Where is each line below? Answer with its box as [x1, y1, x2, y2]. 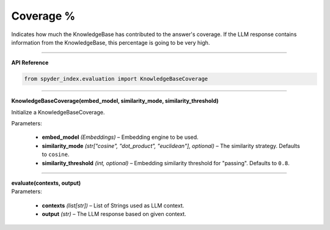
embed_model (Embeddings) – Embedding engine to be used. [42, 133, 199, 141]
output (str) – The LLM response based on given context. [42, 210, 186, 218]
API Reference [11, 59, 49, 67]
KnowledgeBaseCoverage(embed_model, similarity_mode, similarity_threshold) [11, 97, 219, 105]
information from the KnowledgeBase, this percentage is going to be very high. [11, 39, 210, 46]
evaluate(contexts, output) [11, 179, 81, 187]
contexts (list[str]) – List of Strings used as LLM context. [42, 202, 185, 209]
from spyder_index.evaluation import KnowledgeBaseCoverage [24, 75, 208, 83]
